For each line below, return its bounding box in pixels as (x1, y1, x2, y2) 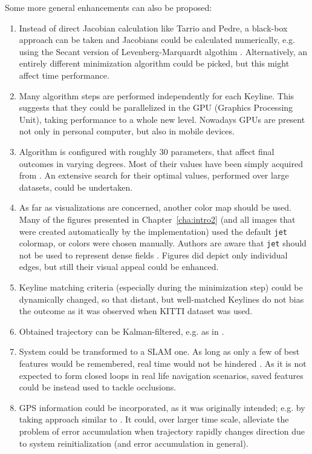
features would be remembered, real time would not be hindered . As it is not (19, 357, 307, 369)
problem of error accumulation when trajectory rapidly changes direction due (19, 424, 305, 437)
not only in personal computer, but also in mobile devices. (19, 125, 235, 137)
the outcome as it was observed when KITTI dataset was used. (19, 304, 253, 317)
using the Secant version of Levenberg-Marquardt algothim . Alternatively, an (19, 45, 308, 58)
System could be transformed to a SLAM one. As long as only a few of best (19, 345, 300, 358)
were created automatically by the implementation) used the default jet (19, 225, 287, 237)
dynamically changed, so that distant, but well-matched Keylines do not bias (19, 292, 304, 305)
